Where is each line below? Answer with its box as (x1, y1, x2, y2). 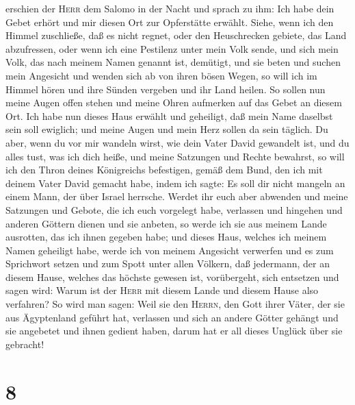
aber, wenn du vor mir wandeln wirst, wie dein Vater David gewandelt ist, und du (5, 135, 350, 149)
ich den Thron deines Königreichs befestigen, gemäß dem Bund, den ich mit (5, 162, 323, 177)
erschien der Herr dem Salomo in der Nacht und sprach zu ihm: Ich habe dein (5, 1, 334, 15)
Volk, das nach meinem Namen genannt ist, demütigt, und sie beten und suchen (5, 55, 341, 69)
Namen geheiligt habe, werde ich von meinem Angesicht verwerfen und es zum (5, 243, 334, 257)
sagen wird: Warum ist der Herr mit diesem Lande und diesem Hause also (5, 283, 319, 297)
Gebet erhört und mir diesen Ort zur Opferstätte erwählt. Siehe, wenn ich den (5, 14, 334, 29)
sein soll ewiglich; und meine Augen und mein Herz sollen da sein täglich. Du (5, 122, 328, 136)
